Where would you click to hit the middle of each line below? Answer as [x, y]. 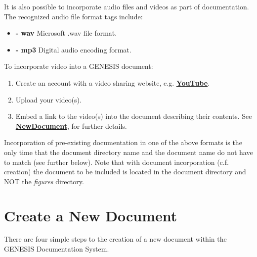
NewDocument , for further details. [71, 126]
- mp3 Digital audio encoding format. [73, 49]
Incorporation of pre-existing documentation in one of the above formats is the [123, 142]
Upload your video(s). [48, 99]
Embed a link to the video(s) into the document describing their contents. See [134, 116]
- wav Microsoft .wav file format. [66, 33]
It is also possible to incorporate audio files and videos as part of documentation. [127, 6]
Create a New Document [91, 215]
